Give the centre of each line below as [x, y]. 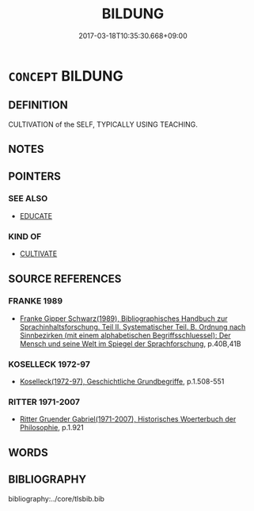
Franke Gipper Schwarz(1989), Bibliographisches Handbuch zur [123, 318]
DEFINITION [38, 105]
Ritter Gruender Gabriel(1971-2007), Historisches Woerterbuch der [128, 419]
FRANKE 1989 [36, 301]
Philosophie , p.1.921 [52, 428]
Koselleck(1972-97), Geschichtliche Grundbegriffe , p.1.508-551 [122, 382]
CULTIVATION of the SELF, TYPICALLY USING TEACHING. [103, 124]
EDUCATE [36, 215]
